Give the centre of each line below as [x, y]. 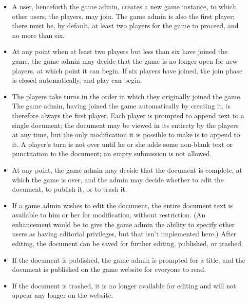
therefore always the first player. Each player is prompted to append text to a [128, 115]
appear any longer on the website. [62, 295]
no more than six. [38, 35]
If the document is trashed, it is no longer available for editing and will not [124, 285]
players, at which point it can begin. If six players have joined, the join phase [127, 70]
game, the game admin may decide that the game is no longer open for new [125, 61]
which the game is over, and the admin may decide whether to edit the [118, 179]
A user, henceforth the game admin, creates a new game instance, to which [124, 6]
